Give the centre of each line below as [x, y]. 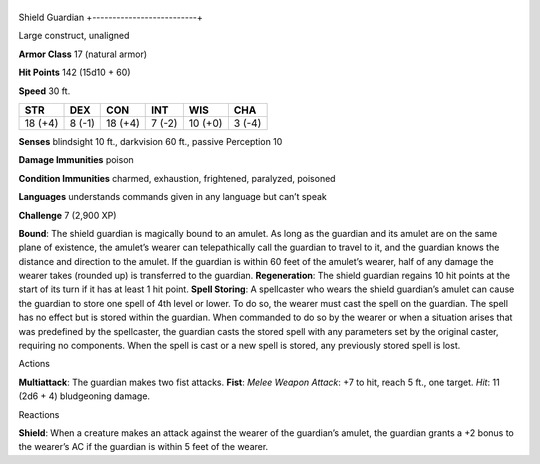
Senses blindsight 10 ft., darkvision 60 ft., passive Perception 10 [150, 141]
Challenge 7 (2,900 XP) [67, 215]
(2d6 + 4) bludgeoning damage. [84, 396]
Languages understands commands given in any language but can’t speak [172, 197]
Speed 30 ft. [44, 91]
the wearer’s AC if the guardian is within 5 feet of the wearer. [143, 447]
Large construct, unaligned [74, 36]
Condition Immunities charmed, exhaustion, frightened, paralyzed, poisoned [177, 178]
